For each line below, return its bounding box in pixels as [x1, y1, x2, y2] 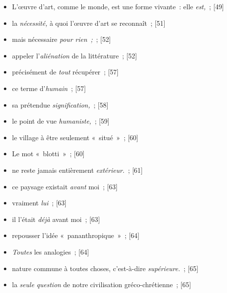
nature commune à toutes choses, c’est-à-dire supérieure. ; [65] [12, 263, 199, 273]
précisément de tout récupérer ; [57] [12, 67, 119, 77]
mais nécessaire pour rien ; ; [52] [12, 34, 111, 44]
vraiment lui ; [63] [12, 198, 67, 208]
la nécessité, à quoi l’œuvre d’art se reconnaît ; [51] [12, 18, 166, 28]
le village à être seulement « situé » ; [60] [12, 132, 138, 142]
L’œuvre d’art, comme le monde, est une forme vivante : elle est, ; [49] [12, 1, 224, 11]
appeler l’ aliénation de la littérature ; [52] [12, 50, 137, 60]
